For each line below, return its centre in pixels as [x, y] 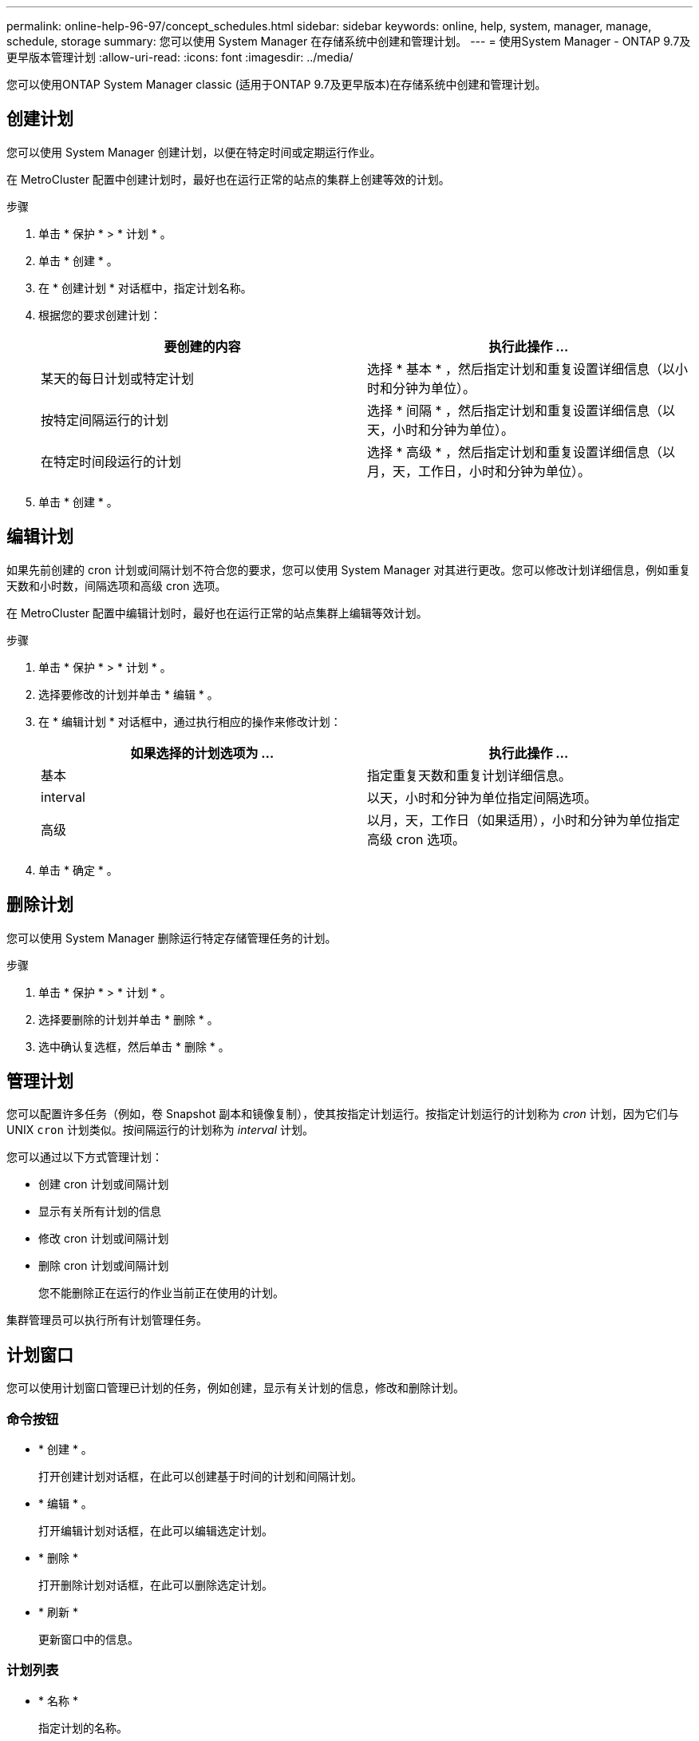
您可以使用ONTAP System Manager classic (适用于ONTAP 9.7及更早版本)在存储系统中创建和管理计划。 [276, 84]
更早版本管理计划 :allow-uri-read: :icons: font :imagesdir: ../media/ [180, 57]
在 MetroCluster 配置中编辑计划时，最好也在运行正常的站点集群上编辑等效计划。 [217, 613]
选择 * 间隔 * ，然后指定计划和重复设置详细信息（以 [521, 410]
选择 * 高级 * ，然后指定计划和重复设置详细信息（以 [521, 452]
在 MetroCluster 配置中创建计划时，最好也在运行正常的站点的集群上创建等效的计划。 [228, 179]
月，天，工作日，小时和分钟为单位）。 [479, 471]
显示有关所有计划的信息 [100, 1212]
